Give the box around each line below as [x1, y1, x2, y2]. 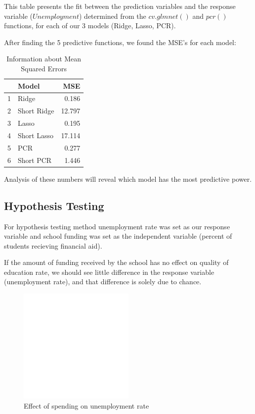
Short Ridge [18, 105, 54, 116]
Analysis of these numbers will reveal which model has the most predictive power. [4, 173, 252, 184]
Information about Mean [6, 53, 82, 64]
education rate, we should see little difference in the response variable [4, 266, 214, 277]
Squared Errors [21, 63, 67, 73]
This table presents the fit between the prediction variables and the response [4, 1, 236, 11]
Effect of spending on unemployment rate [24, 400, 149, 411]
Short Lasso [18, 130, 53, 140]
